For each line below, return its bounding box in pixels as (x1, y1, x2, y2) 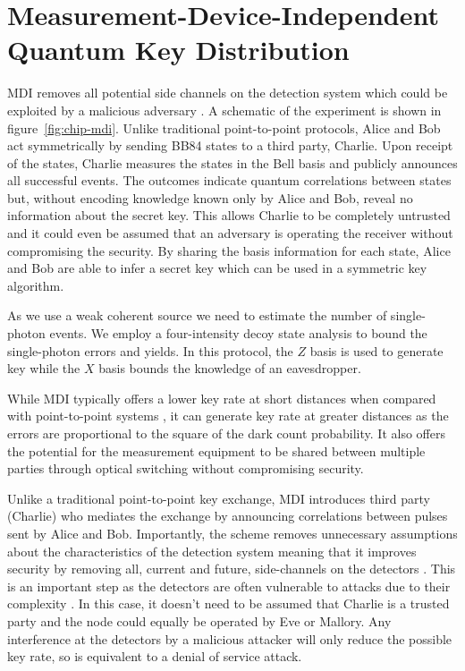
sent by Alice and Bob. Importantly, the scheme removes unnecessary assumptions (7, 523, 458, 542)
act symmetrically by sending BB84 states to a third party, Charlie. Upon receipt (7, 136, 453, 155)
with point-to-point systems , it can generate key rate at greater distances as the (7, 406, 449, 425)
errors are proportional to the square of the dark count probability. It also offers (7, 424, 445, 442)
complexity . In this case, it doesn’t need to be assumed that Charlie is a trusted (7, 594, 450, 613)
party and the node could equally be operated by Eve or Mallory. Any (7, 611, 392, 630)
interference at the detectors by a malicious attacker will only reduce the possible (7, 629, 452, 648)
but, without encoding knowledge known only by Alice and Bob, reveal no (7, 188, 413, 207)
